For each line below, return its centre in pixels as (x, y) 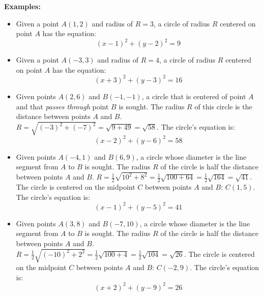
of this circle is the (223, 106)
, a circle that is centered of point (194, 96)
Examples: (22, 6)
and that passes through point (62, 106)
